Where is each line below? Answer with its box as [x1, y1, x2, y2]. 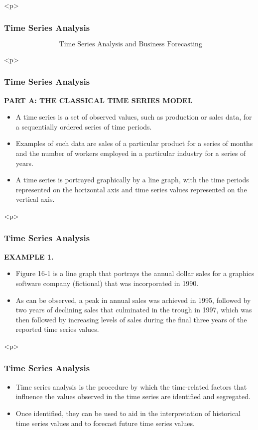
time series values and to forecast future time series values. [15, 418, 195, 428]
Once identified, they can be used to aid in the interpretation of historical [15, 408, 241, 418]
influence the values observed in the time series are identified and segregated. [15, 391, 251, 402]
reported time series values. [15, 324, 99, 334]
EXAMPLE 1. [4, 251, 54, 262]
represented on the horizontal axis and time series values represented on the [15, 184, 247, 194]
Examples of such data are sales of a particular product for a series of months [15, 138, 253, 148]
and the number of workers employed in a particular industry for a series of [15, 148, 246, 158]
